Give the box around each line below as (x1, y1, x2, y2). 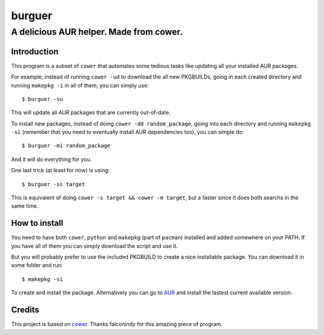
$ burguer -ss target (22, 181, 85, 187)
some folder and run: (11, 262, 63, 269)
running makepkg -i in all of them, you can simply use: (11, 82, 149, 89)
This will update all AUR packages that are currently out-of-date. (11, 109, 171, 116)
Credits (11, 305, 40, 315)
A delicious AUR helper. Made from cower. (11, 26, 183, 37)
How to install (11, 218, 64, 228)
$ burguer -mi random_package (22, 142, 111, 149)
